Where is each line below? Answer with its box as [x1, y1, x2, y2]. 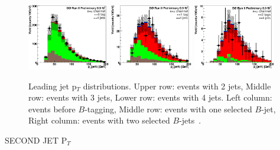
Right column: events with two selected [28, 114, 170, 126]
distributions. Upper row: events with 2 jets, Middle [83, 79, 271, 92]
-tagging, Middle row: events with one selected [84, 102, 252, 115]
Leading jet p [28, 79, 77, 92]
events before [28, 102, 76, 115]
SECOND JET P [5, 134, 67, 146]
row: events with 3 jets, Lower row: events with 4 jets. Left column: [28, 91, 272, 104]
